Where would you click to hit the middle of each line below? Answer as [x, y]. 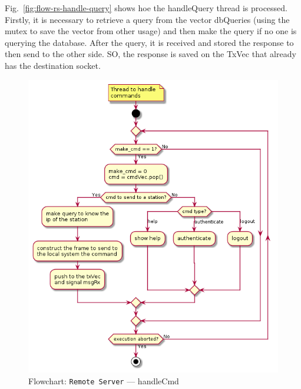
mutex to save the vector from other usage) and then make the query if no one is [151, 31]
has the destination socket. [53, 65]
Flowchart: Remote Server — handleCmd [104, 380]
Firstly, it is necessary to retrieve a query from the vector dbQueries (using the [147, 19]
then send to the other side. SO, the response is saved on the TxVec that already [150, 54]
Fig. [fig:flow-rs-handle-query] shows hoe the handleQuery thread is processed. [146, 8]
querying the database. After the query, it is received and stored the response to [149, 42]
